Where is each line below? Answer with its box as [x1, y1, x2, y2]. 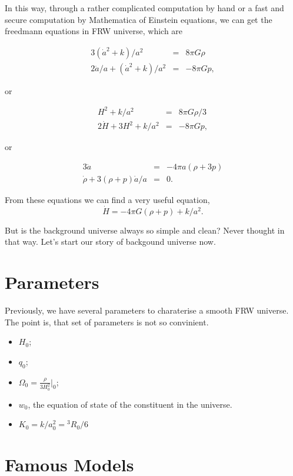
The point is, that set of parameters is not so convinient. [5, 315, 209, 328]
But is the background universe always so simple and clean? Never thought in [5, 224, 285, 236]
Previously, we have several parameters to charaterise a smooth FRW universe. [5, 304, 289, 316]
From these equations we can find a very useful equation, [5, 193, 210, 205]
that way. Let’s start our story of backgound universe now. [5, 235, 216, 248]
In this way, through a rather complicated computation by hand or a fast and [5, 2, 284, 14]
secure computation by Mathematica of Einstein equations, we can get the [5, 13, 272, 25]
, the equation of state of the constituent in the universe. [28, 398, 232, 410]
